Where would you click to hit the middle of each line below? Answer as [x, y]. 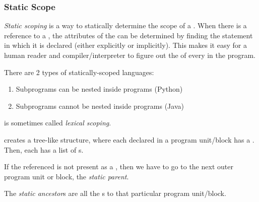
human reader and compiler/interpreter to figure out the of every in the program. [130, 55]
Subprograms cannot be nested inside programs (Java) [100, 106]
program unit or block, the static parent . [67, 176]
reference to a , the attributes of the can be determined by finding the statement [128, 35]
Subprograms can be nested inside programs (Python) [99, 89]
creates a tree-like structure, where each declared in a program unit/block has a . [129, 139]
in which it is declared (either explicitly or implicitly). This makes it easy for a [125, 45]
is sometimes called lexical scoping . [58, 123]
